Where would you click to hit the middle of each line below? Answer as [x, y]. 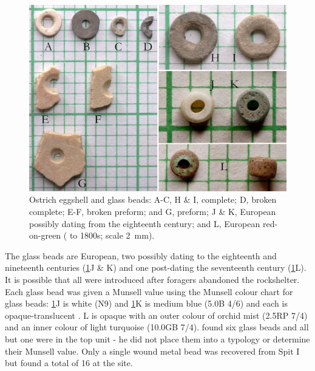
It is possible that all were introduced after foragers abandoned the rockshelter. [152, 279]
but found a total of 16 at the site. [69, 363]
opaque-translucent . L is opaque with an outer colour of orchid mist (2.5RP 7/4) [156, 315]
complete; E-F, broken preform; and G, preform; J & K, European [153, 211]
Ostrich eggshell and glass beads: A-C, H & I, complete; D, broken [153, 199]
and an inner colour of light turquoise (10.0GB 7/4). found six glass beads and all [157, 327]
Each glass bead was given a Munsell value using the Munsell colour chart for [149, 291]
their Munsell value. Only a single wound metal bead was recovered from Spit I [152, 351]
